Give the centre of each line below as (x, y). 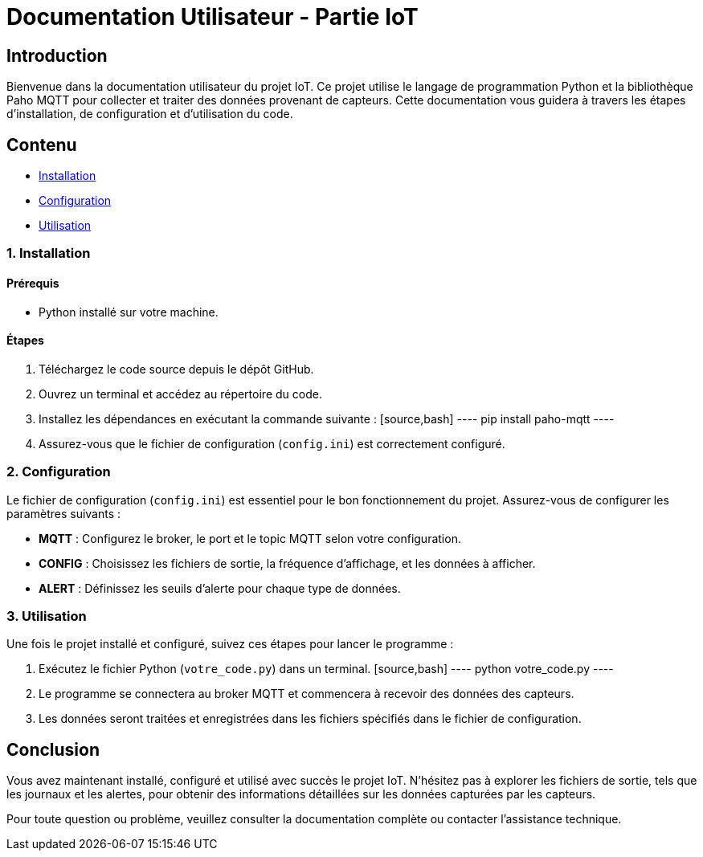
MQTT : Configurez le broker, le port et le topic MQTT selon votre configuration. (250, 538)
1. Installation (49, 253)
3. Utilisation (47, 616)
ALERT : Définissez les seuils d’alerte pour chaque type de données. (220, 588)
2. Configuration (59, 472)
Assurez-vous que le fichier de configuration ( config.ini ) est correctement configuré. (272, 443)
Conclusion (53, 749)
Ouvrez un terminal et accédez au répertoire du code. (180, 394)
